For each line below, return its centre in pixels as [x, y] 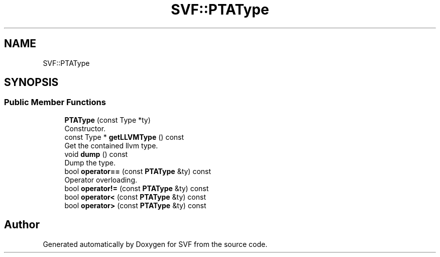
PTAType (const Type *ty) [107, 120]
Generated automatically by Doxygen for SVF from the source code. [155, 244]
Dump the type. [90, 162]
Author [22, 225]
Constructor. [85, 128]
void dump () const [96, 154]
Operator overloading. [101, 180]
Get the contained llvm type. [111, 145]
